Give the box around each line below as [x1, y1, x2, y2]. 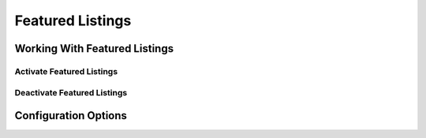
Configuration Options [14, 109, 128, 122]
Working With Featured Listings [14, 42, 174, 55]
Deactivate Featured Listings [14, 87, 128, 98]
